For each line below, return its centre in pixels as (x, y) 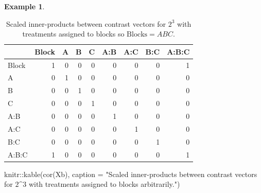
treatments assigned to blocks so (73, 34)
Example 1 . (24, 6)
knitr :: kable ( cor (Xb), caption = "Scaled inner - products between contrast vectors (131, 174)
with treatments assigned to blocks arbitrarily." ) (104, 184)
